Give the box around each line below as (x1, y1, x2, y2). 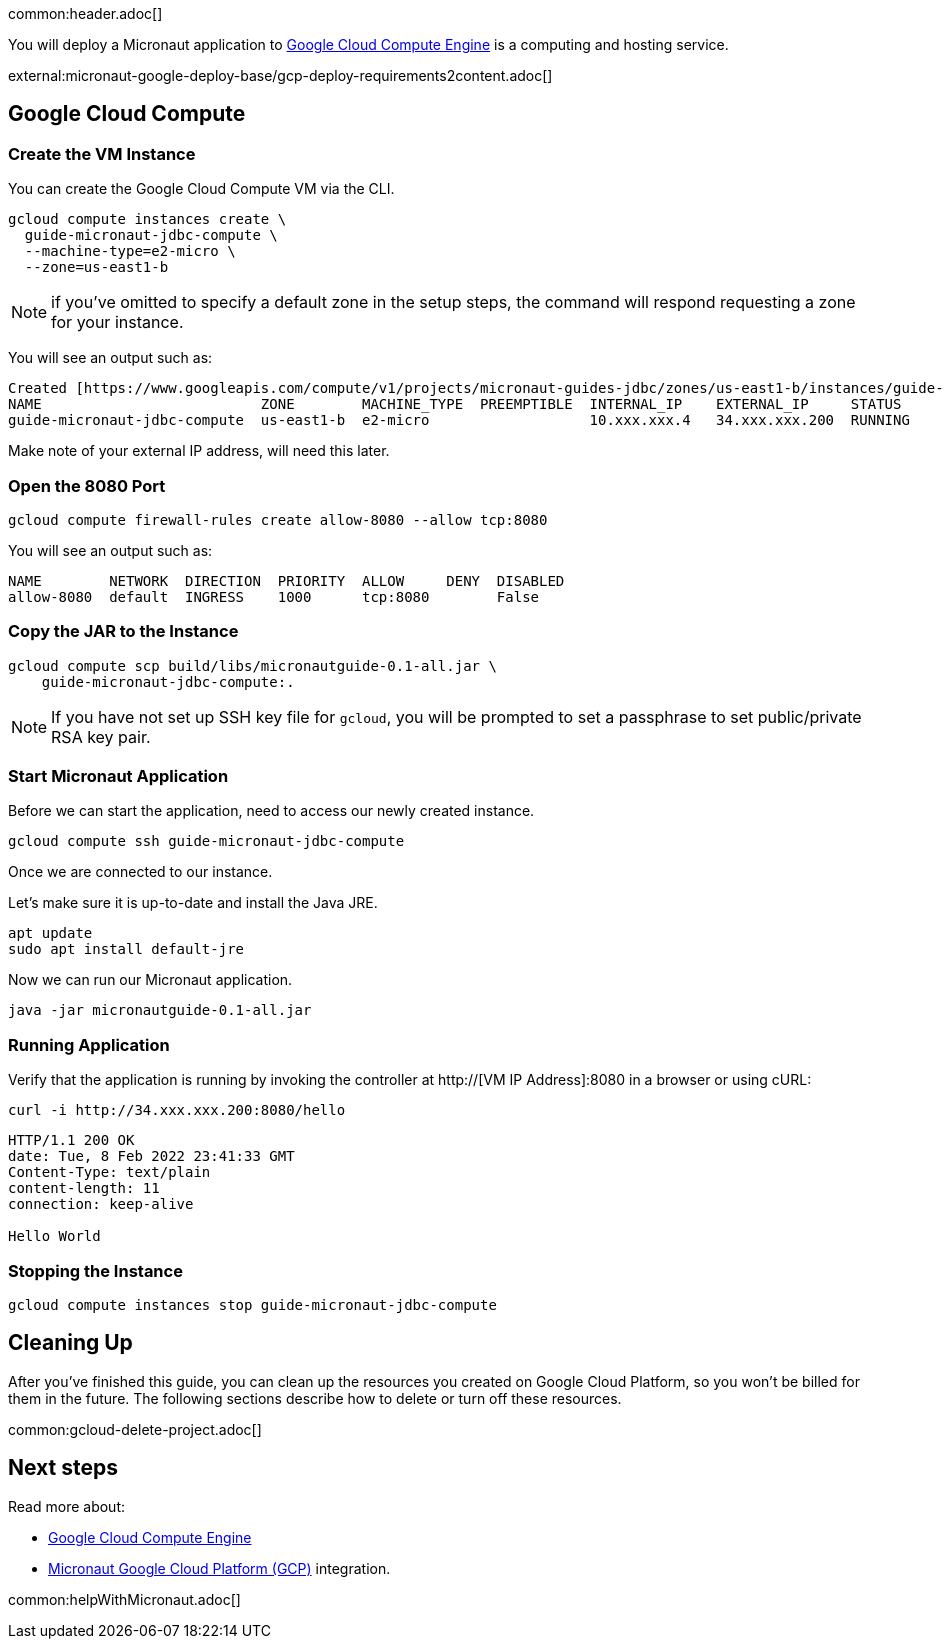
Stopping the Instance (8, 1260, 183, 1281)
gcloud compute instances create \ (8, 211, 287, 228)
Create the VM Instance (8, 143, 196, 164)
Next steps (8, 1455, 118, 1481)
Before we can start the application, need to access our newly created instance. (8, 802, 535, 820)
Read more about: (8, 1497, 125, 1515)
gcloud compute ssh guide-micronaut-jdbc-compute (8, 833, 405, 850)
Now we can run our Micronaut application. (8, 971, 293, 989)
